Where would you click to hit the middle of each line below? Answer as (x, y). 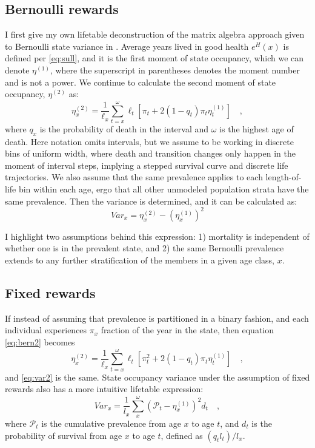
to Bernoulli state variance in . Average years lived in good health (127, 46)
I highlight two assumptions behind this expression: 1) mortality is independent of (157, 236)
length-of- (283, 177)
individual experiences (46, 330)
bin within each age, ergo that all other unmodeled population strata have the (164, 189)
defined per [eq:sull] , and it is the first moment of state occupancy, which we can (154, 58)
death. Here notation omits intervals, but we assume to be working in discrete (149, 141)
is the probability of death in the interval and (124, 128)
